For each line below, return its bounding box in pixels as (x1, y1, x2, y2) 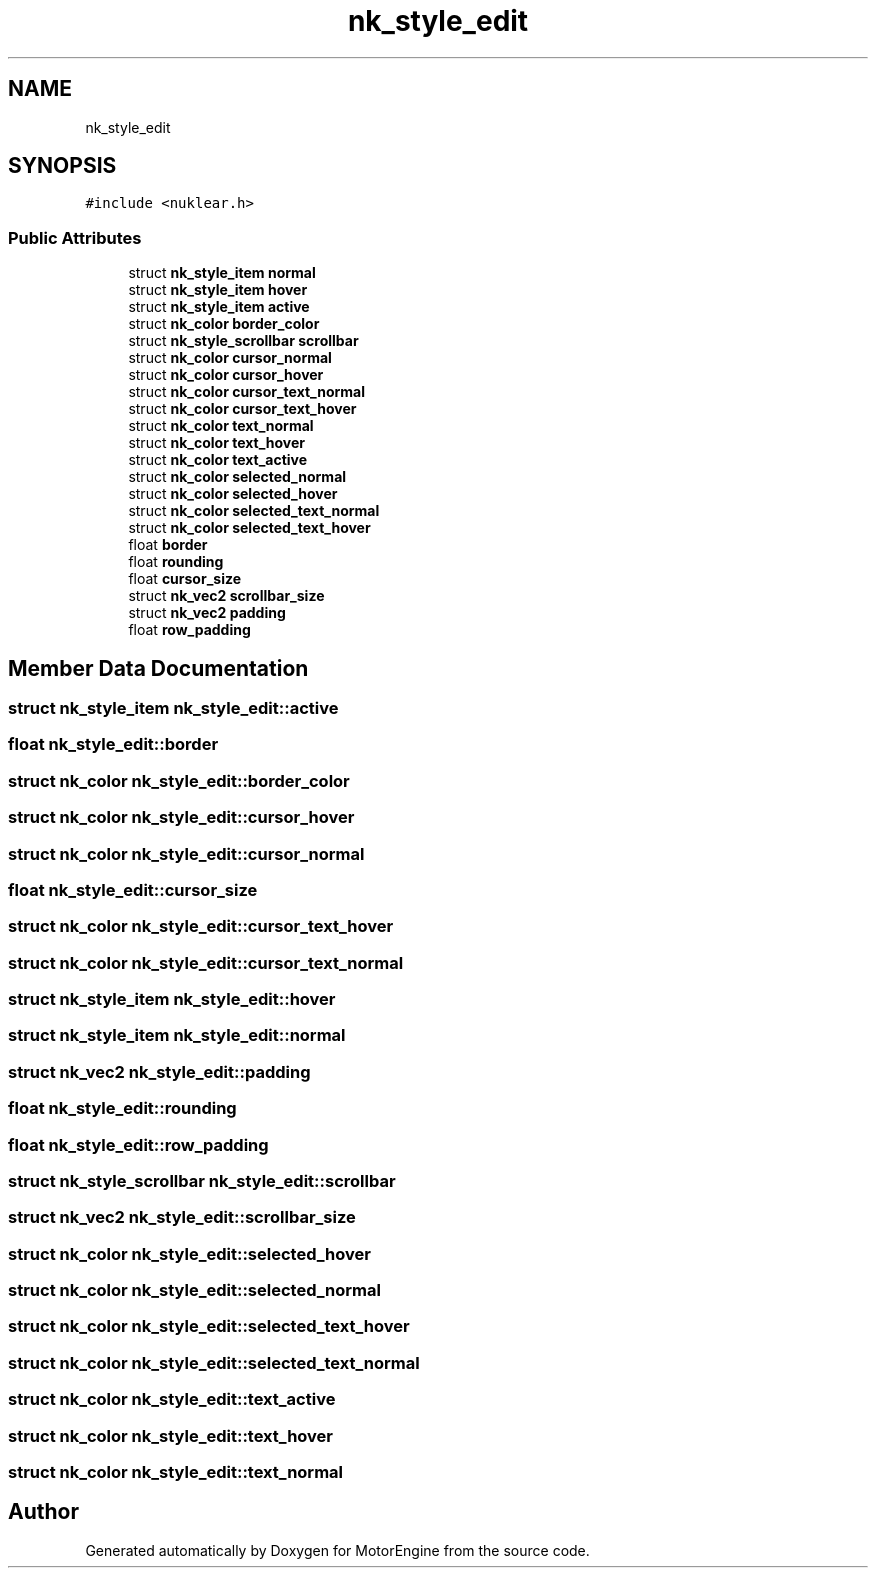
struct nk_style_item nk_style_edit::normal (8, 1025, 346, 1046)
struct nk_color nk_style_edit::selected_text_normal (8, 1352, 420, 1373)
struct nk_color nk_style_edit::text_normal (8, 1461, 344, 1482)
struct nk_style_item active (128, 298, 310, 316)
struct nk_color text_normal (128, 417, 314, 435)
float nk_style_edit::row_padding (8, 1134, 269, 1155)
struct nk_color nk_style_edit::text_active (8, 1389, 336, 1410)
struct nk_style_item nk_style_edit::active (8, 698, 339, 719)
